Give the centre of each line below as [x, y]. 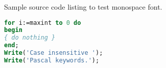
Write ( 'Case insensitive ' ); [54, 53]
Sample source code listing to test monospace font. [83, 7]
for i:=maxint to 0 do [43, 23]
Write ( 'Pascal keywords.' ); [52, 60]
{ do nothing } [30, 38]
